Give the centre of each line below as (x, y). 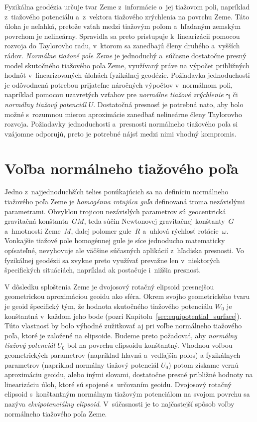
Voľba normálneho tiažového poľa (122, 168)
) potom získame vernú (203, 364)
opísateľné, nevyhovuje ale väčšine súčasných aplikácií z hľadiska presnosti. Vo (124, 250)
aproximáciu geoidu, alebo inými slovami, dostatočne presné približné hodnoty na (129, 374)
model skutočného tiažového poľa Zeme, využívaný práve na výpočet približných (127, 65)
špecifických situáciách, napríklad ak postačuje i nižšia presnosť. (103, 270)
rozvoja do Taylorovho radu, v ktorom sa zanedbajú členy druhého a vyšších (122, 46)
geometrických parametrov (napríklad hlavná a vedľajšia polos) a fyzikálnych (123, 354)
